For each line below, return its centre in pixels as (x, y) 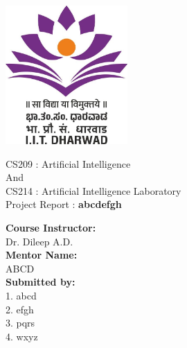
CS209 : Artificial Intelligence (68, 163)
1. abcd (21, 295)
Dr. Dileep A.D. (39, 241)
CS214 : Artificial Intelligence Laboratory (93, 190)
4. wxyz (22, 336)
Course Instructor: (51, 228)
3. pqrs (20, 323)
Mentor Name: (42, 255)
